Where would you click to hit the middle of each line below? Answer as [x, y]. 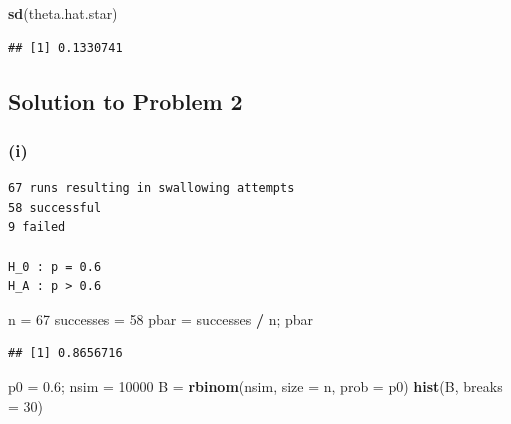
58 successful [55, 207]
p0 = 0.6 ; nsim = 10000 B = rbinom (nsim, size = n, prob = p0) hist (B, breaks [255, 385]
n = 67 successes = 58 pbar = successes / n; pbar [161, 318]
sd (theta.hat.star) [63, 13]
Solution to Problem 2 [125, 100]
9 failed [37, 227]
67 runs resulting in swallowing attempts [151, 188]
